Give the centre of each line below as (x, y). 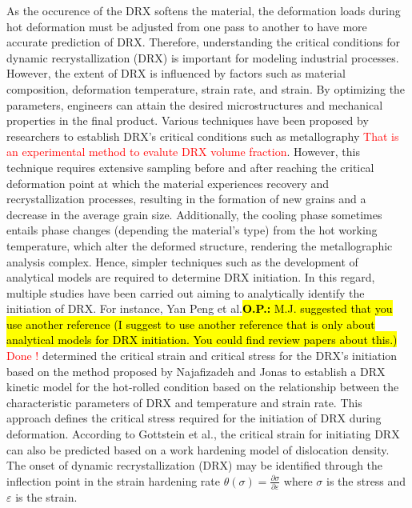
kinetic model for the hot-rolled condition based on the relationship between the (203, 387)
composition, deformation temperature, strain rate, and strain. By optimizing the (206, 88)
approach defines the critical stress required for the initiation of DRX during (194, 418)
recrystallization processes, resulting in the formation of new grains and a (186, 199)
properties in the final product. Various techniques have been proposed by (188, 120)
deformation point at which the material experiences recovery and (168, 183)
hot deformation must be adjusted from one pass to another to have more (187, 26)
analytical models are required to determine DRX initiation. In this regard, (191, 277)
